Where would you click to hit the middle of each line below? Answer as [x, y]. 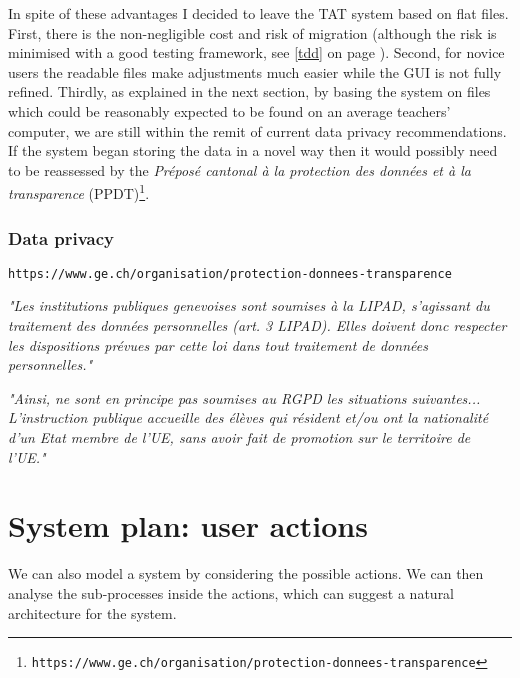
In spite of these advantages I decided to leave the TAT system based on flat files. [258, 13]
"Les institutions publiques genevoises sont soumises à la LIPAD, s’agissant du [249, 305]
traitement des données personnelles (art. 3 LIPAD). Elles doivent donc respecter [257, 325]
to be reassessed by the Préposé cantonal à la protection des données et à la [239, 169]
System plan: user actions [188, 525]
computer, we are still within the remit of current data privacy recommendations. [257, 130]
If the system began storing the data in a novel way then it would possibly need [253, 150]
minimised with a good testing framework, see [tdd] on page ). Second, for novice [256, 52]
